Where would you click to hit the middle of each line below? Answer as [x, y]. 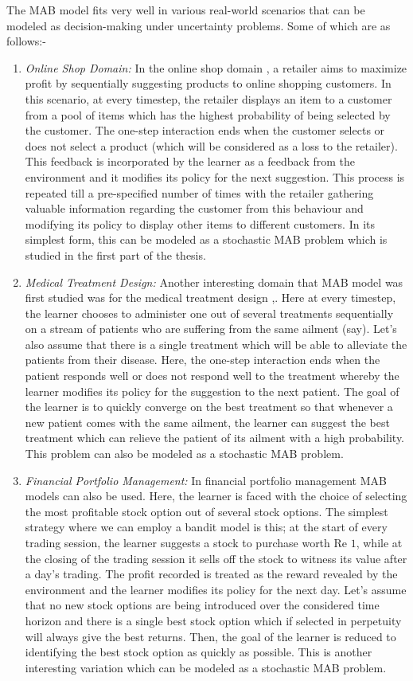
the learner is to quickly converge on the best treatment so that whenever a [209, 407]
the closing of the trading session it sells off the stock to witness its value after [216, 558]
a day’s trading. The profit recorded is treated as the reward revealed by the [211, 574]
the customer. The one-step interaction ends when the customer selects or [205, 130]
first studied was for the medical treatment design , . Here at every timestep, [210, 297]
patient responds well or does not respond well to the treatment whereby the [212, 376]
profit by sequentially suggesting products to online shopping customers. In [208, 83]
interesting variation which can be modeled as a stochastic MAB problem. [206, 667]
